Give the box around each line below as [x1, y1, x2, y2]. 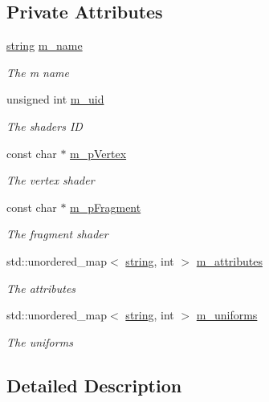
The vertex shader [6, 172, 95, 189]
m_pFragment [70, 198, 141, 215]
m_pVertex [70, 144, 127, 161]
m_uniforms [196, 307, 258, 323]
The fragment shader [6, 225, 108, 242]
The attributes [6, 279, 76, 296]
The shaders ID [6, 117, 83, 134]
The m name [6, 63, 70, 80]
